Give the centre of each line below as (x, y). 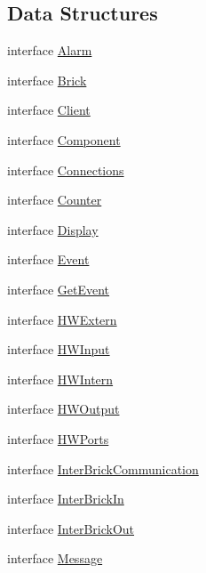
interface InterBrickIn (66, 499)
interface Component (64, 139)
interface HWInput (59, 349)
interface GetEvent (59, 289)
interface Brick (47, 80)
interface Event (48, 259)
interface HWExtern (62, 319)
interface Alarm (50, 50)
